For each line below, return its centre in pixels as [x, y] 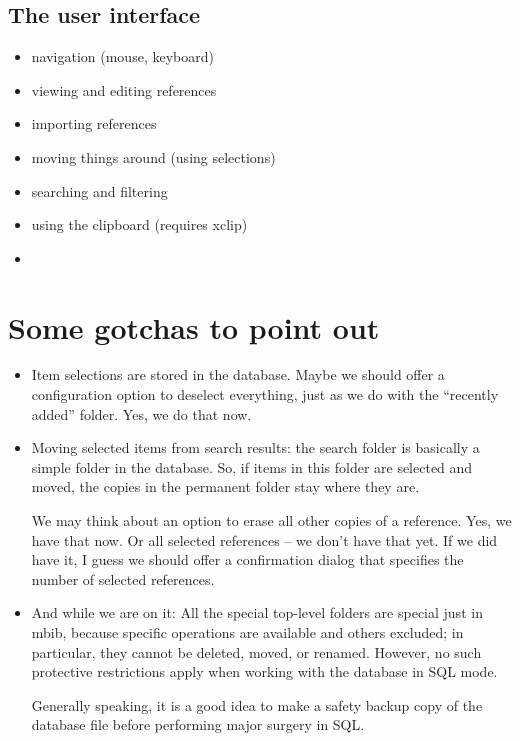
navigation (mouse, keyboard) [122, 56]
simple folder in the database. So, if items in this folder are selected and [252, 466]
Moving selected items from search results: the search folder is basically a [255, 447]
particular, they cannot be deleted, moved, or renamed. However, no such [256, 651]
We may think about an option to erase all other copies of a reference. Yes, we [271, 520]
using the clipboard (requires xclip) [139, 224]
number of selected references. [123, 578]
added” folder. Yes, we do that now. [141, 413]
